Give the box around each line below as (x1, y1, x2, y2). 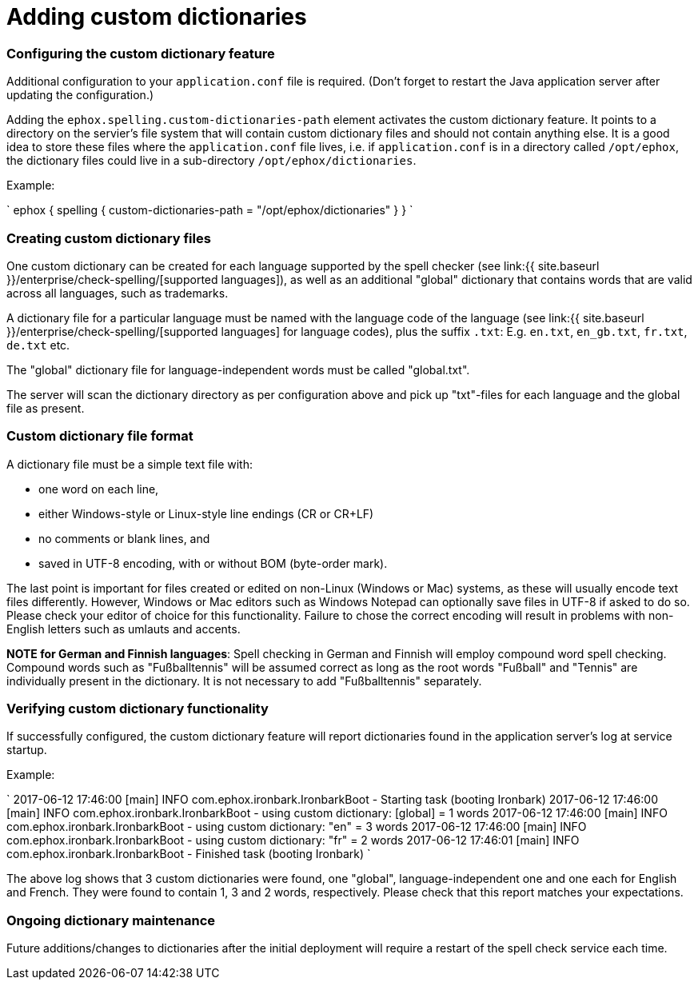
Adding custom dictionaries (6, 3, 307, 30)
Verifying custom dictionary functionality (6, 701, 269, 717)
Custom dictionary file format (6, 428, 193, 445)
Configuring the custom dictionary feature (6, 45, 275, 62)
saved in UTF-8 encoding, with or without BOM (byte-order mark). (38, 556, 388, 570)
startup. (6, 743, 47, 757)
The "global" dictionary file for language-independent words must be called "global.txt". (6, 362, 470, 377)
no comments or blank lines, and (38, 531, 210, 545)
